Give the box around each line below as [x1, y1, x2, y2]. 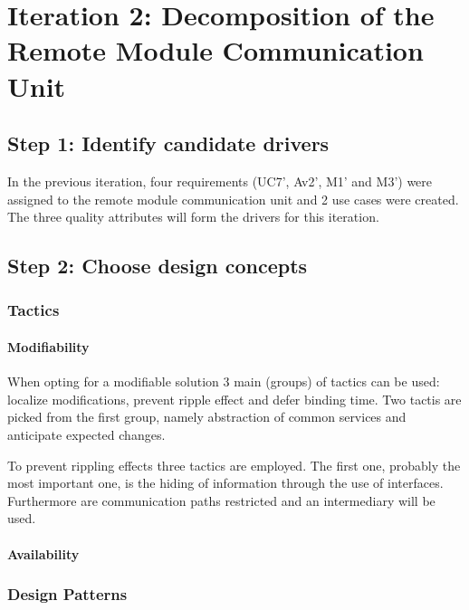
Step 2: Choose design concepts [7, 252, 308, 280]
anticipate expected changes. [7, 424, 166, 443]
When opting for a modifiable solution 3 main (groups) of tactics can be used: [7, 372, 440, 391]
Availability [7, 544, 80, 563]
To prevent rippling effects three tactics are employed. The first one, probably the [7, 455, 461, 474]
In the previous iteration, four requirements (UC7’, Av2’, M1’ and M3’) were [7, 171, 433, 190]
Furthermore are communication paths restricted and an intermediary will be [7, 491, 435, 510]
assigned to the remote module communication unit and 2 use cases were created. [7, 189, 459, 208]
